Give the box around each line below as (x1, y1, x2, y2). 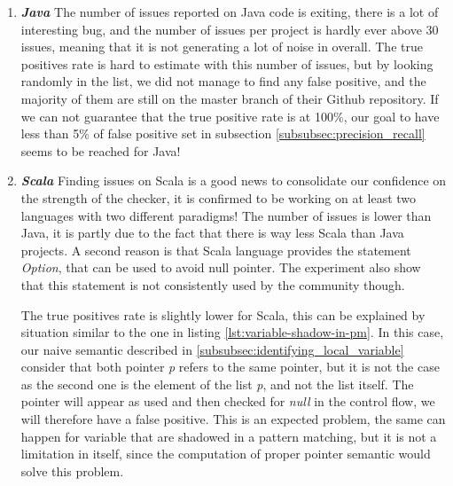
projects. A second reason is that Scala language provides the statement (20, 240, 411, 259)
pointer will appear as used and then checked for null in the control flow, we (20, 392, 435, 411)
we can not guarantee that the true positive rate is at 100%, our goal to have (20, 106, 440, 125)
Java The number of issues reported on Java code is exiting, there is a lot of (20, 3, 439, 20)
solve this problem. (20, 461, 124, 480)
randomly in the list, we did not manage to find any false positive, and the (20, 72, 426, 90)
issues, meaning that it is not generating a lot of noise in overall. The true (20, 37, 423, 56)
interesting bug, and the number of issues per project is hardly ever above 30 (20, 20, 439, 38)
